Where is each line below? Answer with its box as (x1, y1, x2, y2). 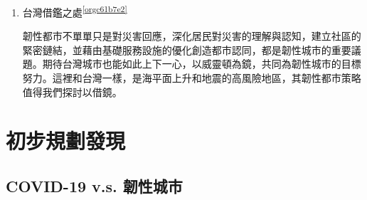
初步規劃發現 (6, 126, 126, 155)
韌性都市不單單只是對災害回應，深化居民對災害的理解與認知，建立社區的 (22, 28, 361, 43)
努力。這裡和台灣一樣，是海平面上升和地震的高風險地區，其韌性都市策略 (22, 70, 361, 85)
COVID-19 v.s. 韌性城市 (6, 174, 183, 196)
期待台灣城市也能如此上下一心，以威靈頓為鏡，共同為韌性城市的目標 (42, 56, 361, 71)
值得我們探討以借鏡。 (22, 84, 122, 99)
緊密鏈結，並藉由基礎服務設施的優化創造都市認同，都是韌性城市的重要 (22, 42, 351, 57)
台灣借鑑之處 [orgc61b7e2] (22, 3, 127, 19)
